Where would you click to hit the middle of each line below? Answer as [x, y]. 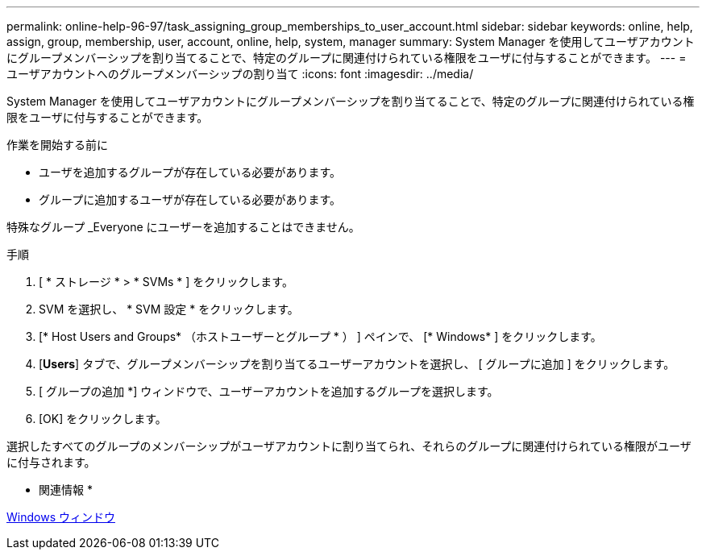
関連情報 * [66, 490]
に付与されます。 [51, 462]
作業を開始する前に [57, 145]
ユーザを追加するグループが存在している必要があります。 [190, 172]
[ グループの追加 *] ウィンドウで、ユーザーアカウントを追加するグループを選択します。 [269, 391]
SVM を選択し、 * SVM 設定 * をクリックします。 [169, 309]
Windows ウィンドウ [61, 517]
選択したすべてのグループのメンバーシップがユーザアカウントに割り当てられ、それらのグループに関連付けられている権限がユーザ [349, 446]
